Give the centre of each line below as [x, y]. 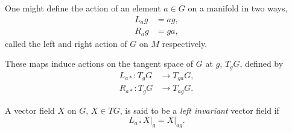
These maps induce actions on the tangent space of [99, 63]
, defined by [262, 63]
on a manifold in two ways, [238, 8]
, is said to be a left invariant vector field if [199, 110]
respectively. [185, 43]
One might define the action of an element [83, 8]
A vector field [30, 110]
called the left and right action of [66, 43]
